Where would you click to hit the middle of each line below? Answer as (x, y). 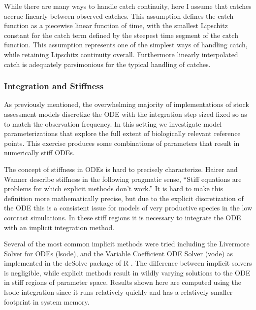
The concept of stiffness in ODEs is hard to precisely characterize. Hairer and (121, 169)
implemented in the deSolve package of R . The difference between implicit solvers (128, 263)
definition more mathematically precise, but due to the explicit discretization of (124, 198)
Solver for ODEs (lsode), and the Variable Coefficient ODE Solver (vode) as (119, 253)
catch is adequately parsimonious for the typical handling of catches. (107, 64)
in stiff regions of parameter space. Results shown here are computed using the (123, 282)
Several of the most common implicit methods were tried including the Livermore (127, 244)
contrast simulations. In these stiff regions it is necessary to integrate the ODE (123, 217)
